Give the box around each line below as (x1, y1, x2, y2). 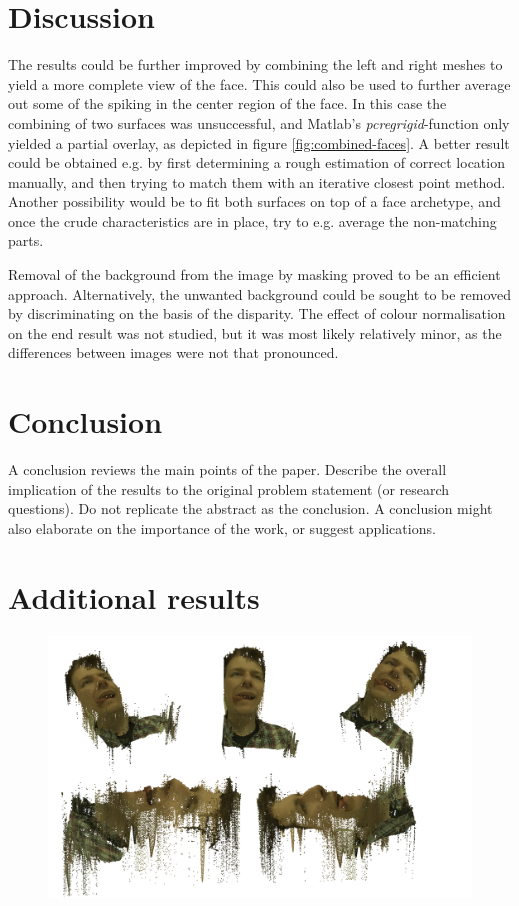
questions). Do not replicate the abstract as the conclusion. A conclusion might (8, 498, 493, 519)
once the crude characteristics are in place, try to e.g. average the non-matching (8, 210, 497, 231)
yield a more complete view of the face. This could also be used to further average (8, 73, 511, 94)
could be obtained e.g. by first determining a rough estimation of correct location (8, 152, 505, 173)
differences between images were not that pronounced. (8, 342, 339, 363)
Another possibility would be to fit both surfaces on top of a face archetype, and (8, 191, 501, 212)
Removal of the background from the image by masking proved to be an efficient (8, 264, 501, 285)
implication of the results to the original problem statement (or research (8, 478, 450, 499)
